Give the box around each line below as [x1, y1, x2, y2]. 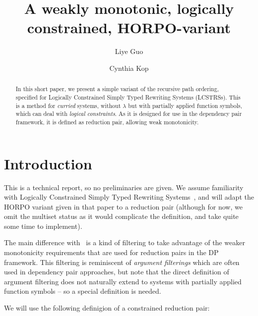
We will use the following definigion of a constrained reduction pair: [4, 303, 210, 313]
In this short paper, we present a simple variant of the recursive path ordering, [15, 85, 219, 93]
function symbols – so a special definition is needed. [4, 286, 161, 296]
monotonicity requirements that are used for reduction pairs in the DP [4, 247, 219, 258]
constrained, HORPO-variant [27, 17, 231, 38]
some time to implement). [4, 220, 82, 231]
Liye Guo [115, 46, 143, 56]
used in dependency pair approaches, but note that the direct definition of [4, 266, 229, 277]
